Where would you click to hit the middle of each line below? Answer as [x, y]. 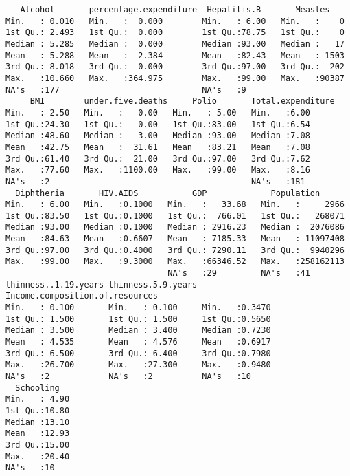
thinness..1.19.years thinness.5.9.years [102, 284]
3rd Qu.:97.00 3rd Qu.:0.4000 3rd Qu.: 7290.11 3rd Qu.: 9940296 [175, 250]
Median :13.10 [38, 422]
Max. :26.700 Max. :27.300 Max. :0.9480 [138, 365]
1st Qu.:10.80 [38, 410]
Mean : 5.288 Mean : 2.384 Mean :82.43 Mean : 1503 [175, 55]
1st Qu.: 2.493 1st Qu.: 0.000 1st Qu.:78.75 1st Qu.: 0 [175, 33]
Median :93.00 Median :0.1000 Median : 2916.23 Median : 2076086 [175, 227]
